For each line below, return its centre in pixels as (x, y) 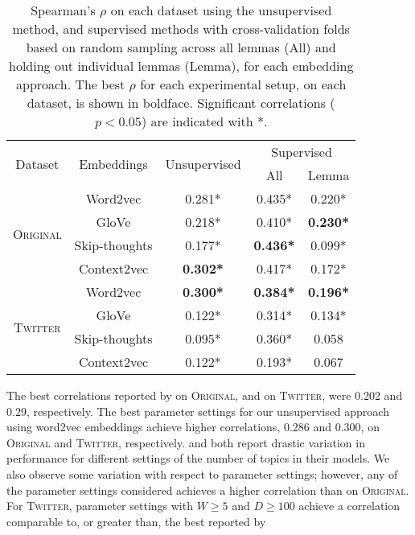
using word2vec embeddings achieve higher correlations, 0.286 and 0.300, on (193, 427)
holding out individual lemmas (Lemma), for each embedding (181, 66)
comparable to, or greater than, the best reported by (136, 521)
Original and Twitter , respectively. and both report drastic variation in (186, 442)
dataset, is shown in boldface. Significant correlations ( (181, 103)
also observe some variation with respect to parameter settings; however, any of (202, 473)
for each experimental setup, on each (243, 84)
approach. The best (71, 84)
